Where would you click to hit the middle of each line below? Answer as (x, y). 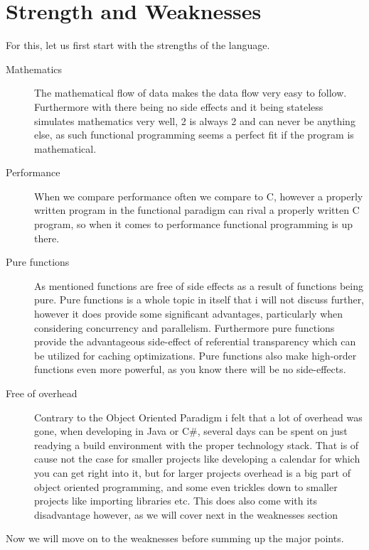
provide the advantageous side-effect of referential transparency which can (195, 341)
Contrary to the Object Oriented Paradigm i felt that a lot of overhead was (198, 417)
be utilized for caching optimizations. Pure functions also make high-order (196, 355)
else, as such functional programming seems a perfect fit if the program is (194, 135)
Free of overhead (42, 393)
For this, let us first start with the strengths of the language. (138, 45)
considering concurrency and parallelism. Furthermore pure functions (184, 327)
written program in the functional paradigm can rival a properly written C (197, 210)
